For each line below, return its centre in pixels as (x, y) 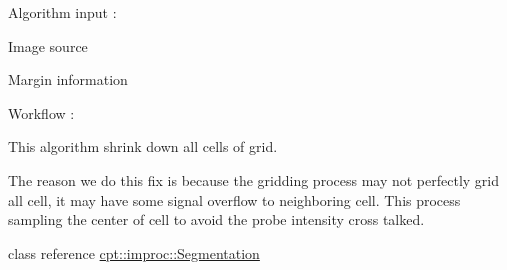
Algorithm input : (62, 12)
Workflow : (41, 112)
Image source (48, 45)
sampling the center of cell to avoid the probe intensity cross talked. (216, 219)
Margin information (68, 79)
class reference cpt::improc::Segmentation (134, 252)
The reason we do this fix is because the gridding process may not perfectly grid (254, 179)
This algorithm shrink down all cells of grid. (143, 146)
